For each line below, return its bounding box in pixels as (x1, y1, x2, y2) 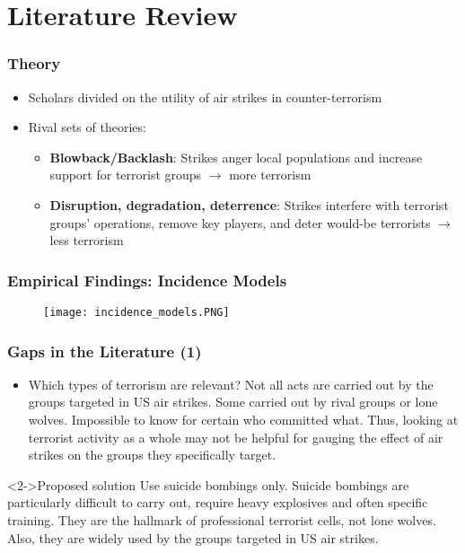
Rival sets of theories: (28, 118, 146, 136)
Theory (7, 52, 61, 75)
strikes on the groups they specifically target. (28, 445, 276, 464)
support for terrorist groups (49, 165, 202, 184)
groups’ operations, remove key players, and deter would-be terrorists (49, 213, 431, 232)
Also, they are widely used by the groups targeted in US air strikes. (7, 528, 379, 547)
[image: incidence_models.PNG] (43, 305, 230, 319)
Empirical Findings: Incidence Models (7, 268, 287, 291)
